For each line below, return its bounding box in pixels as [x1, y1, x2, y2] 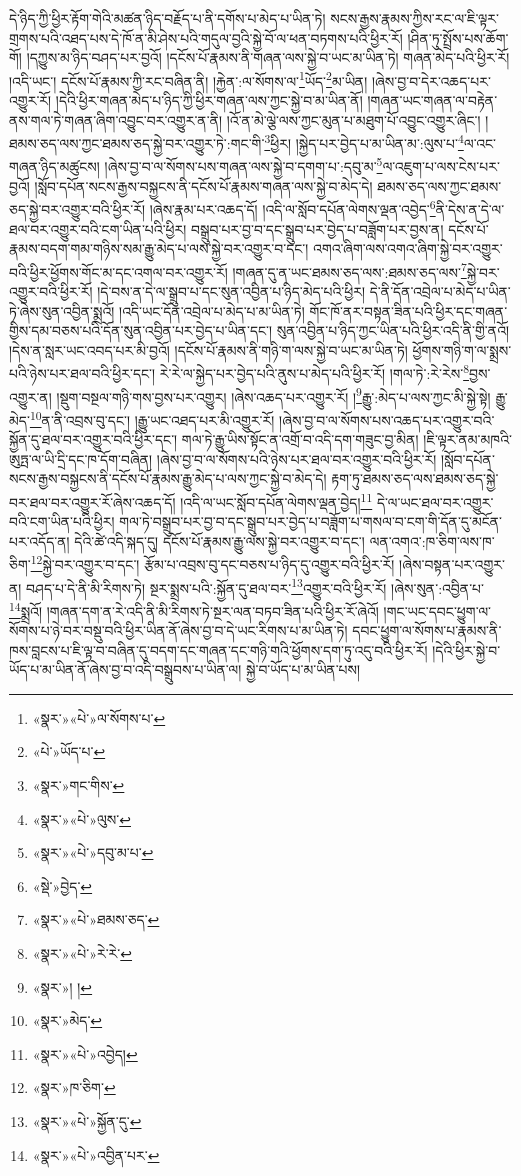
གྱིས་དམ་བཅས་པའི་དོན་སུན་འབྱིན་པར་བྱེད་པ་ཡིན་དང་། [9, 320, 273, 341]
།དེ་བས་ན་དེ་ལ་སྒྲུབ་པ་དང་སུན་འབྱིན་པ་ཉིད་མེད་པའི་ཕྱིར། [97, 281, 366, 301]
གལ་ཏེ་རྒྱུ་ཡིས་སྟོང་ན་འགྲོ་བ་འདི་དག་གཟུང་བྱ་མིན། [181, 429, 419, 450]
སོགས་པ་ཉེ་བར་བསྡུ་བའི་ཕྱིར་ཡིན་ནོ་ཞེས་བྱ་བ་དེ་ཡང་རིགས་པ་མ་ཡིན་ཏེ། [9, 620, 348, 641]
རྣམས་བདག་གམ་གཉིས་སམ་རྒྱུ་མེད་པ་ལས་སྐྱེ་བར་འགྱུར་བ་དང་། [9, 238, 309, 259]
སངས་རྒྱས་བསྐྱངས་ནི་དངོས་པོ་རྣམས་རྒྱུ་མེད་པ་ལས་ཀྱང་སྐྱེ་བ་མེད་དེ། [9, 468, 327, 489]
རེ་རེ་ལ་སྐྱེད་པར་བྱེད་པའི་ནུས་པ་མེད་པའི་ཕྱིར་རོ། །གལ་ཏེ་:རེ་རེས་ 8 [159, 360, 469, 384]
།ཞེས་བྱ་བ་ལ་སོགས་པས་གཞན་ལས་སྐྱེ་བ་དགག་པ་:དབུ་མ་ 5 [104, 153, 383, 177]
